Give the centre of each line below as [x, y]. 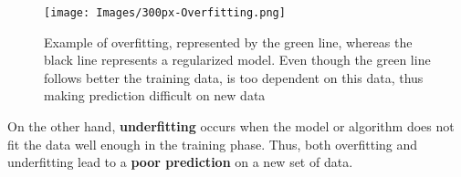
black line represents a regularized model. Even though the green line [237, 60]
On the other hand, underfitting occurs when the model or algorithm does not [231, 126]
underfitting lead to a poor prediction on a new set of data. [180, 162]
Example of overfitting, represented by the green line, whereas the [228, 42]
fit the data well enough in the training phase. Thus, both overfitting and [213, 144]
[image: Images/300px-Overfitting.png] [165, 13]
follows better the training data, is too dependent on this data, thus [234, 77]
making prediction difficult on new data [155, 95]
